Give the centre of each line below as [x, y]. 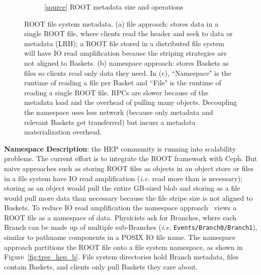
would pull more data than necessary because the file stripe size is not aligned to [128, 197]
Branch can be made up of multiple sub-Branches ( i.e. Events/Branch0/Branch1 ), [131, 227]
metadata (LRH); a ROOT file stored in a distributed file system [124, 43]
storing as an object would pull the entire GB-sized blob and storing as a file [122, 188]
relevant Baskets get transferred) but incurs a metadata [110, 122]
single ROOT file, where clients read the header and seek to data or [128, 33]
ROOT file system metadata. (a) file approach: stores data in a [121, 23]
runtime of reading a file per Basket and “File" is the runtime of [123, 83]
